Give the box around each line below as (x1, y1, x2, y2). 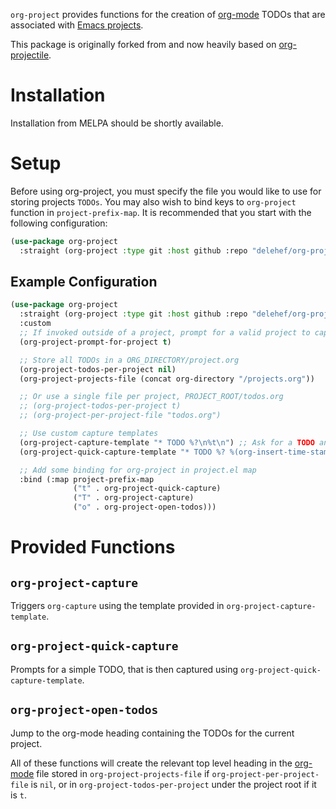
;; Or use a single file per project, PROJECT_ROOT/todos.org (19, 392, 284, 402)
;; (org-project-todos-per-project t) (19, 401, 182, 411)
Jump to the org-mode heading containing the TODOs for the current (10, 727, 295, 739)
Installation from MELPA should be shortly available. (10, 117, 224, 129)
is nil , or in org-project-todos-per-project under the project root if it (30, 778, 317, 790)
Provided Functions (10, 536, 176, 559)
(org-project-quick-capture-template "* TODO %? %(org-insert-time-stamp (19, 447, 333, 457)
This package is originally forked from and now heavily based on (10, 39, 277, 50)
